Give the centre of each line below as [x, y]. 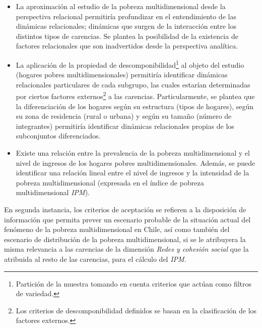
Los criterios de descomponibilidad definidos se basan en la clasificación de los [136, 310]
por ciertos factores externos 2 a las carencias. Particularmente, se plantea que [135, 96]
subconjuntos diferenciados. [58, 136]
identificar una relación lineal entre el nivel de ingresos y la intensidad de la [133, 173]
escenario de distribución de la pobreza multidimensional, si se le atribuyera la [125, 239]
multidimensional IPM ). [53, 192]
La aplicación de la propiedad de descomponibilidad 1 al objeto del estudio [130, 64]
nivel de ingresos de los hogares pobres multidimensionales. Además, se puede [136, 162]
